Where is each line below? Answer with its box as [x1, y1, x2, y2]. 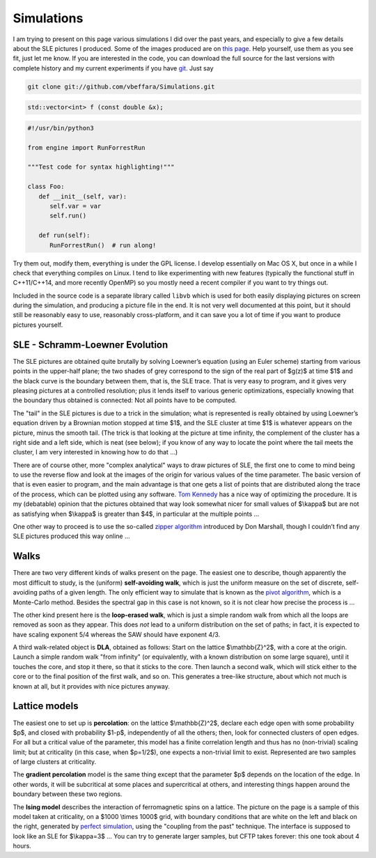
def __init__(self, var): [38, 192, 127, 200]
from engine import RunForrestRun [27, 144, 146, 151]
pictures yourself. [13, 321, 63, 329]
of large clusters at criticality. [13, 758, 97, 766]
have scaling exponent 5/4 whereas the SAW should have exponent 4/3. [13, 630, 221, 638]
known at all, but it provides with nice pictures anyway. [13, 682, 171, 690]
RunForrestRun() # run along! [49, 241, 157, 249]
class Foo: [27, 183, 65, 191]
